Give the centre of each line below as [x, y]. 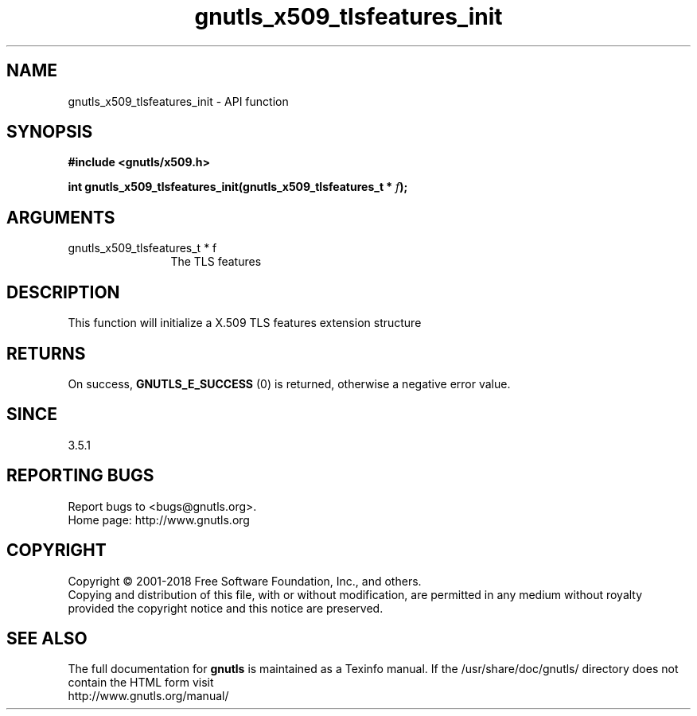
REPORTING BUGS [80, 476]
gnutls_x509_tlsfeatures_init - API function [178, 101]
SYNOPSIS [50, 132]
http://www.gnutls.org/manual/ [148, 696]
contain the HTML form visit [141, 683]
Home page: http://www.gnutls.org [159, 519]
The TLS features [216, 262]
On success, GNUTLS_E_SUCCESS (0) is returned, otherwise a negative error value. [289, 383]
